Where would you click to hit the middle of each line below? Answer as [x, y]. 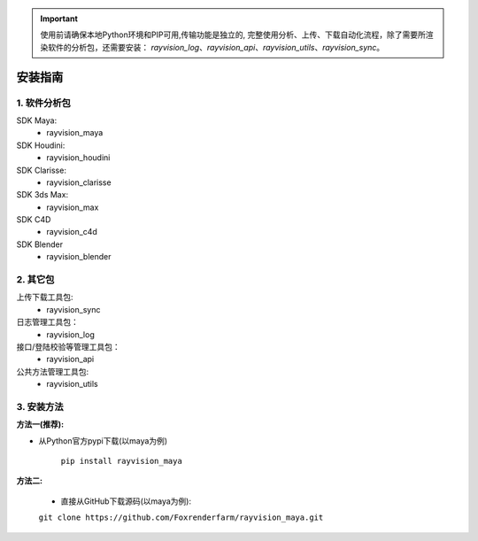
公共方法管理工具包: [53, 371]
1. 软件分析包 [43, 103]
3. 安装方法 [40, 406]
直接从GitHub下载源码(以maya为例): [126, 501]
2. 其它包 [35, 279]
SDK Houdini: [41, 145]
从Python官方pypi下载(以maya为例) [103, 441]
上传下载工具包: [45, 298]
